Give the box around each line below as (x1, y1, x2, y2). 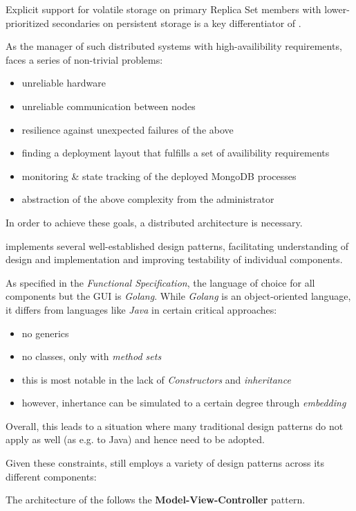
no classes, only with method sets (21, 349, 162, 364)
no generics (21, 325, 69, 340)
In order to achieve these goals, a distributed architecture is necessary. (6, 215, 303, 229)
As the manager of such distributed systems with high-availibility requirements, (6, 39, 342, 53)
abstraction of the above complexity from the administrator (21, 192, 274, 206)
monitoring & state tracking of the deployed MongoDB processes (21, 168, 297, 183)
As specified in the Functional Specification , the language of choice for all (6, 275, 315, 289)
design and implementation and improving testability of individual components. (6, 252, 343, 267)
